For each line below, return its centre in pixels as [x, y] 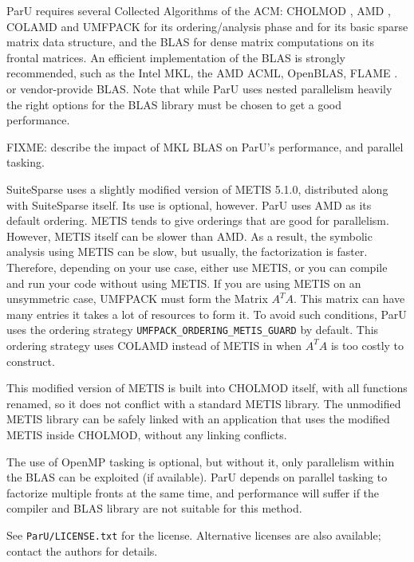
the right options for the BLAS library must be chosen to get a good [174, 104]
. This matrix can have [349, 299]
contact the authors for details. [82, 550]
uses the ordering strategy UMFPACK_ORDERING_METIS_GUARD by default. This [193, 330]
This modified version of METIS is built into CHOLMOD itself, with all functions [207, 388]
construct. [31, 361]
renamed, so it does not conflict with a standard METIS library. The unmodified [204, 403]
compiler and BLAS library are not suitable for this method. [154, 508]
